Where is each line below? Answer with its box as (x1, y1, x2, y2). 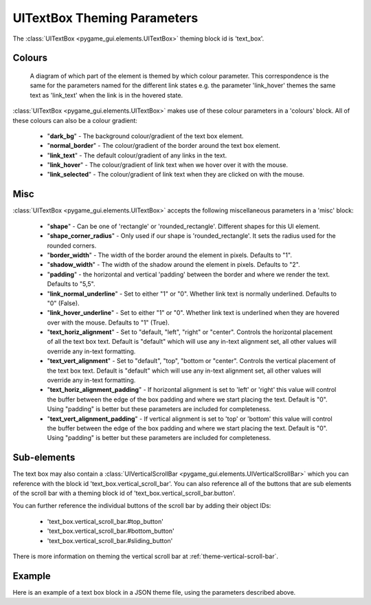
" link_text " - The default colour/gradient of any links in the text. (47, 151, 227, 159)
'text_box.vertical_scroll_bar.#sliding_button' (47, 536, 173, 544)
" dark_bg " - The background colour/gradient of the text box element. (47, 131, 244, 140)
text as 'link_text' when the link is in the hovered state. (30, 91, 183, 99)
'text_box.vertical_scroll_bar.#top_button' (47, 517, 164, 525)
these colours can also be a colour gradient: (12, 116, 137, 124)
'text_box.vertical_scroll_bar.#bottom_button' (47, 527, 175, 536)
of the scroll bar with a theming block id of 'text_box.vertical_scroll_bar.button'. (12, 489, 236, 498)
